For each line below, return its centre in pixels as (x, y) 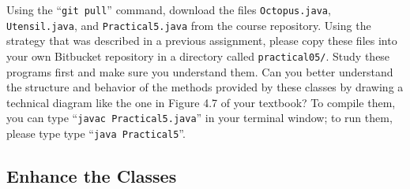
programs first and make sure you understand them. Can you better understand (200, 71)
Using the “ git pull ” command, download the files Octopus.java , (169, 9)
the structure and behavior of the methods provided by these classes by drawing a (205, 87)
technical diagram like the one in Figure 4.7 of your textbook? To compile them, (201, 102)
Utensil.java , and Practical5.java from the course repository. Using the (189, 25)
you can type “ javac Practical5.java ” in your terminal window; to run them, (199, 118)
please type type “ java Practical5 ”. (96, 133)
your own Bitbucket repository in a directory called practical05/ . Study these (198, 56)
